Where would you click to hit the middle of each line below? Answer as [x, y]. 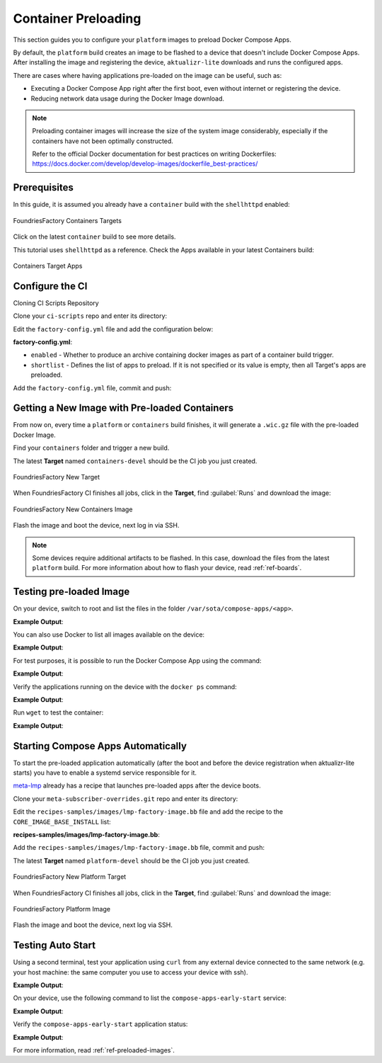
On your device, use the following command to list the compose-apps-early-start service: [150, 998]
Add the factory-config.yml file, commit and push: [92, 388]
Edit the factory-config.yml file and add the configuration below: [113, 329]
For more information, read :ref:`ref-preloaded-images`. [94, 1050]
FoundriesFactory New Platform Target [70, 877]
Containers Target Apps [48, 266]
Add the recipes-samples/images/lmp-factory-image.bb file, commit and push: [139, 848]
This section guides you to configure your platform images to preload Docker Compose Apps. [152, 40]
